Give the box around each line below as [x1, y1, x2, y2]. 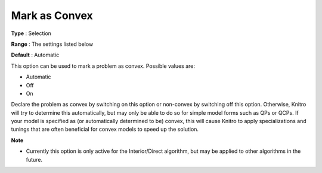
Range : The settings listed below [11, 40, 94, 48]
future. [26, 156, 43, 163]
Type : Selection [11, 30, 52, 37]
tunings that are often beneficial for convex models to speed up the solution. [11, 125, 199, 133]
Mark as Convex [11, 9, 94, 22]
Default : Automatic [11, 51, 60, 59]
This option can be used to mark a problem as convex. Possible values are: [11, 62, 196, 70]
